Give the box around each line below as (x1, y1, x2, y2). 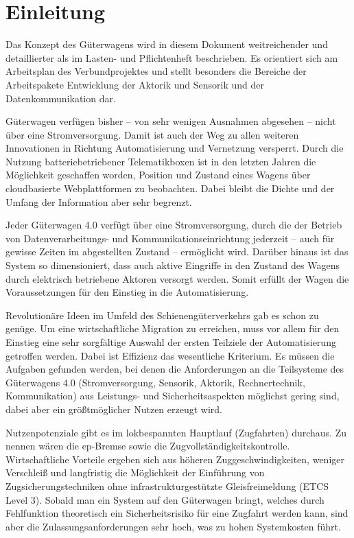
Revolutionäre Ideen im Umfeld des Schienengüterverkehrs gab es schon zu (5, 307, 319, 322)
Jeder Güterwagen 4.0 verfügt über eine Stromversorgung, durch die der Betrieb (5, 218, 342, 232)
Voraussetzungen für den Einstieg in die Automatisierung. (5, 285, 249, 299)
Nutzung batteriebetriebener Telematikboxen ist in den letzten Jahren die (5, 154, 316, 168)
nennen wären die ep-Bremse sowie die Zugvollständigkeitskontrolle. (5, 438, 290, 453)
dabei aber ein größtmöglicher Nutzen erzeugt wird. (5, 401, 222, 416)
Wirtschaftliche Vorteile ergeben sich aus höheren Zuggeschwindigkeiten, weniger (5, 452, 344, 466)
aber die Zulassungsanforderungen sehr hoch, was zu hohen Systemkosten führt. (5, 519, 341, 533)
